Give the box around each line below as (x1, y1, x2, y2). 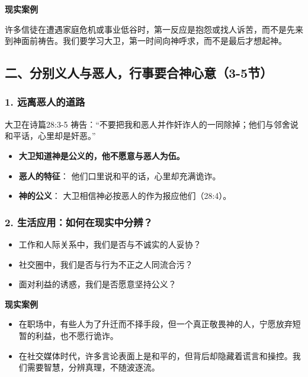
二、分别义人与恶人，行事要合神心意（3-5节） (5, 64, 273, 82)
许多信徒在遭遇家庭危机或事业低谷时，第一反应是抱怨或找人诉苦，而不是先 (5, 23, 295, 35)
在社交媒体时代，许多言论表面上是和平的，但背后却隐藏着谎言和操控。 (18, 349, 293, 362)
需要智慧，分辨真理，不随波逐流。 (27, 361, 160, 373)
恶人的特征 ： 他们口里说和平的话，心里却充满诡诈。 (18, 169, 221, 182)
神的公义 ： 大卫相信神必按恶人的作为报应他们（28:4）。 (18, 189, 232, 202)
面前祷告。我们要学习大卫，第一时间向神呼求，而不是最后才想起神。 (21, 34, 287, 47)
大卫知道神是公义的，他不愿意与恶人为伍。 (18, 149, 185, 161)
